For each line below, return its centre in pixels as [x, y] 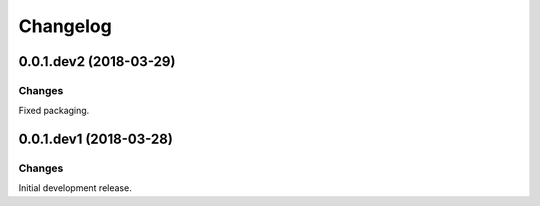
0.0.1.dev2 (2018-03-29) [97, 61]
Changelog [65, 26]
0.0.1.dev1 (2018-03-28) [96, 139]
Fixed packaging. [54, 111]
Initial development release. [75, 188]
